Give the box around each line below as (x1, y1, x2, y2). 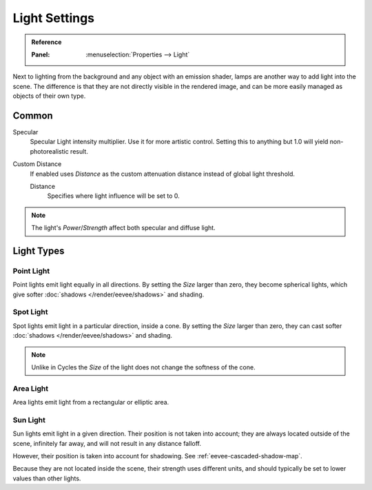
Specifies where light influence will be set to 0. (47, 192, 180, 200)
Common (12, 110, 53, 121)
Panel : (31, 50, 50, 59)
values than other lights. (12, 474, 81, 482)
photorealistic (30, 147, 69, 155)
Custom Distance (12, 160, 62, 168)
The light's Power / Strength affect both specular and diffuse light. (31, 224, 216, 232)
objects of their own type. (12, 92, 86, 100)
